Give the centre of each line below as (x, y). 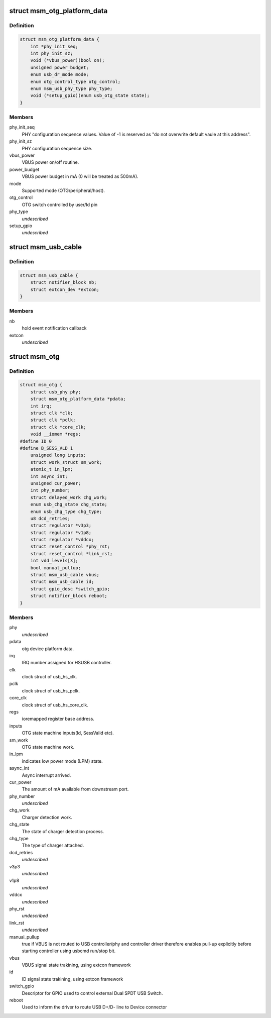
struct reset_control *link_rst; (72, 553)
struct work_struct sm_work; (66, 462)
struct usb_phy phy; (56, 392)
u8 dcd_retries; (50, 518)
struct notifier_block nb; (64, 282)
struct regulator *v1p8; (61, 532)
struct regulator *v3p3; (61, 526)
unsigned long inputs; (58, 455)
